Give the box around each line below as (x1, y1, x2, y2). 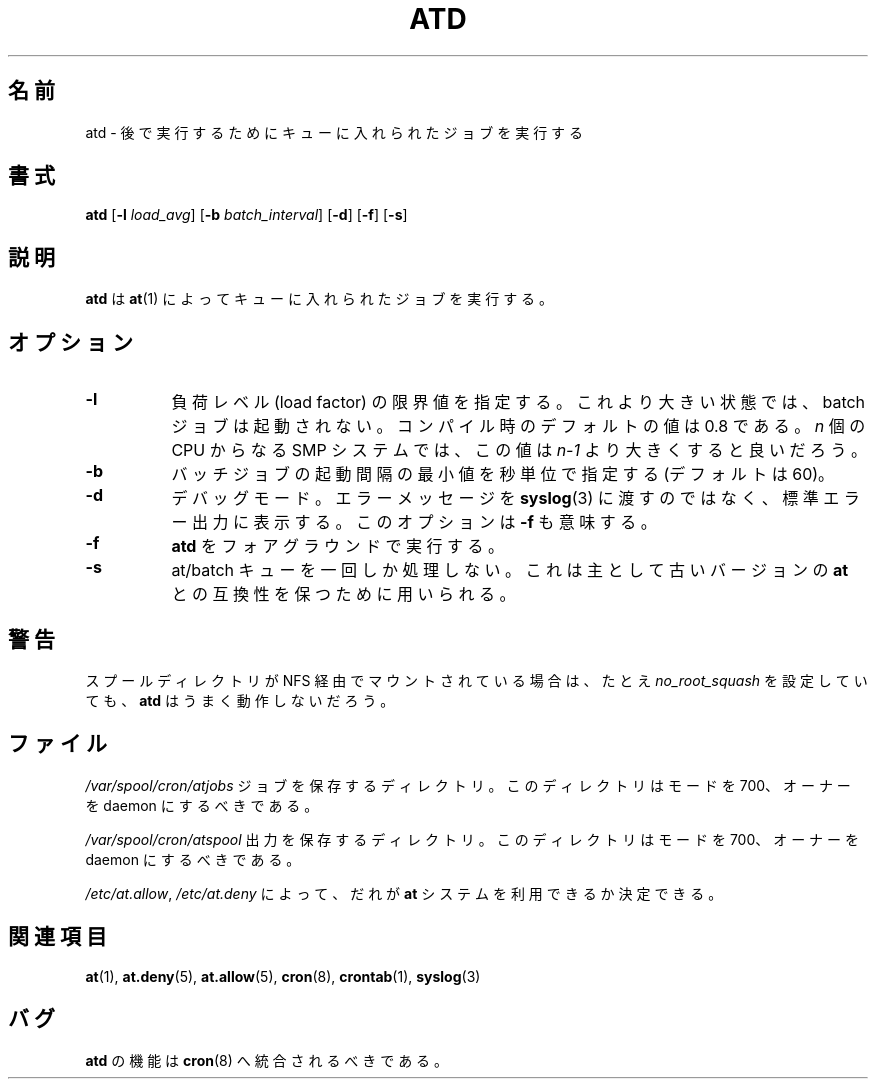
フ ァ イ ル (8, 731, 107, 757)
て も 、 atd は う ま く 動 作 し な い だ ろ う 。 (85, 691, 395, 709)
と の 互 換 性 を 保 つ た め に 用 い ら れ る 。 (171, 584, 516, 605)
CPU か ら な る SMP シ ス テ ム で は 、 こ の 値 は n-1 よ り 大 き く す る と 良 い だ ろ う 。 (171, 440, 868, 461)
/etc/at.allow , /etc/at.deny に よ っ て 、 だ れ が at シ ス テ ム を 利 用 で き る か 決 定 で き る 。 (85, 884, 723, 902)
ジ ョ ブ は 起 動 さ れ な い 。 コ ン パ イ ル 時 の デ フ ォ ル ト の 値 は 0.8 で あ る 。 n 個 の (171, 416, 866, 437)
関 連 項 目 (8, 924, 107, 950)
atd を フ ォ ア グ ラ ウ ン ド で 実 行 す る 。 (171, 536, 504, 557)
